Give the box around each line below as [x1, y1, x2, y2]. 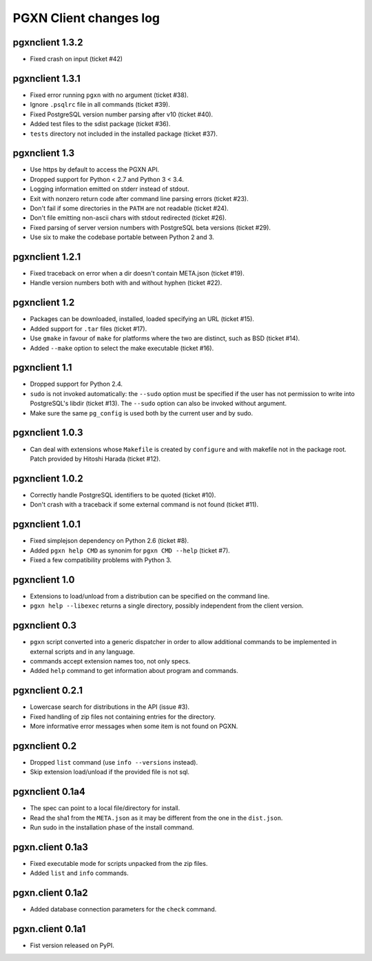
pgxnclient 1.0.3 [12, 427, 83, 439]
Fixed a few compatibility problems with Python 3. [30, 555, 172, 564]
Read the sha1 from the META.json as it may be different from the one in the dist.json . [30, 814, 283, 822]
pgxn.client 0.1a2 [12, 887, 88, 899]
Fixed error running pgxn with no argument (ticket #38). [30, 90, 189, 99]
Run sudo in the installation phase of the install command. [30, 823, 194, 831]
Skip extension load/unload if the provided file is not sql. [30, 768, 189, 776]
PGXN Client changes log [12, 10, 161, 25]
